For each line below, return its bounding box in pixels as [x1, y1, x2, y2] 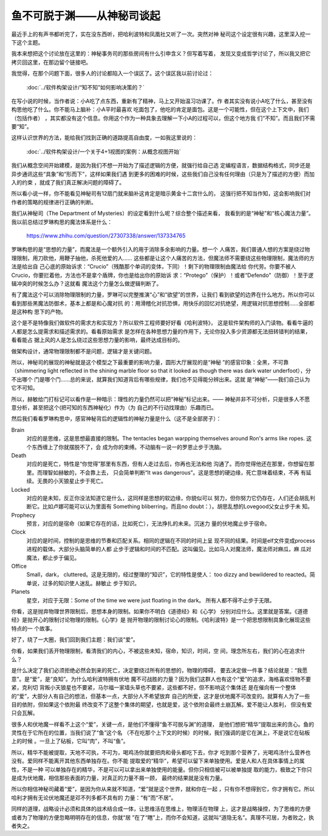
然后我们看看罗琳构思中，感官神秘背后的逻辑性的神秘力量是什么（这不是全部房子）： [11, 415, 222, 422]
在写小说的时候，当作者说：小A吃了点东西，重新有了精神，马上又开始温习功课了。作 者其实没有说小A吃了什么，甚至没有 [11, 97, 313, 105]
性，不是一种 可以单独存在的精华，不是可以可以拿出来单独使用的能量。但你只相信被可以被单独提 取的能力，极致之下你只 [11, 765, 312, 773]
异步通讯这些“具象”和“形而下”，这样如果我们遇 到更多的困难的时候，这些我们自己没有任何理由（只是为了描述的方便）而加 [11, 170, 315, 178]
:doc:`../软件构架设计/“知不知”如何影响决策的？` [26, 83, 145, 91]
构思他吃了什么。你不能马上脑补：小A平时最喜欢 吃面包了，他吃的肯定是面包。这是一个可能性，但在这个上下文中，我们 [11, 106, 309, 113]
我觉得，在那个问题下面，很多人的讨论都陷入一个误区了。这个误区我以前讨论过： [11, 70, 214, 77]
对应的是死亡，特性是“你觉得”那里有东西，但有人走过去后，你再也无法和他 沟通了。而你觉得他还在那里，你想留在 [26, 460, 310, 468]
